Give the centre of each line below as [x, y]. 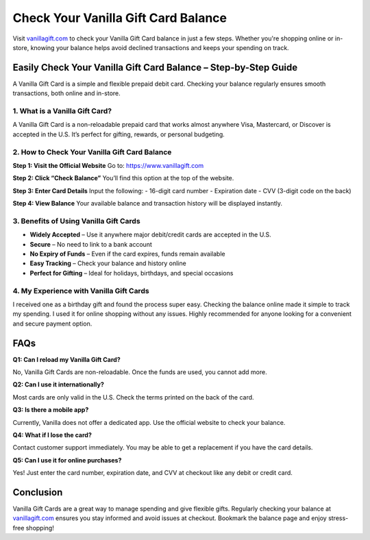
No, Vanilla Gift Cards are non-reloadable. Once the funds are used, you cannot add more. [140, 372]
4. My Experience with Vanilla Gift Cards [81, 291]
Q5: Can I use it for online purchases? [67, 460]
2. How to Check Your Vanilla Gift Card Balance [92, 152]
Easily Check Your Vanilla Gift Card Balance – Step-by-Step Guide [155, 67]
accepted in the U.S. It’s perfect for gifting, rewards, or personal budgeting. [119, 134]
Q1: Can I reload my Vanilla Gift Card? [66, 359]
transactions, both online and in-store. [67, 93]
